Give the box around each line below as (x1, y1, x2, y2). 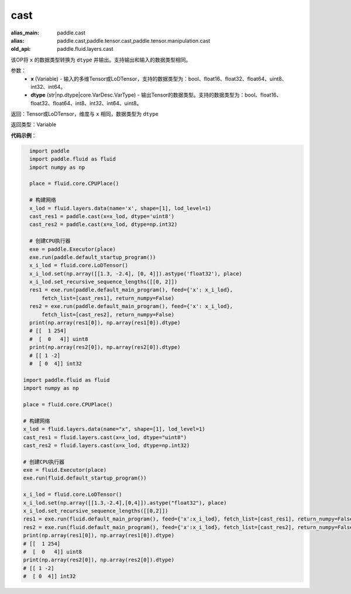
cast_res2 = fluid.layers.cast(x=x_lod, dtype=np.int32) (23, 442, 190, 448)
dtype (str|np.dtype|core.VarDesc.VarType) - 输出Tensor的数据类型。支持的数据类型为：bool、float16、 (30, 91, 282, 99)
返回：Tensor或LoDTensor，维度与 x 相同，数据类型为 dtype (11, 110, 159, 118)
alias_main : (11, 29, 39, 36)
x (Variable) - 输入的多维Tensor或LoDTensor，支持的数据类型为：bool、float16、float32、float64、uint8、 (30, 75, 287, 82)
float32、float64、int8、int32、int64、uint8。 (30, 99, 142, 106)
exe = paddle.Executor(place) (29, 246, 116, 253)
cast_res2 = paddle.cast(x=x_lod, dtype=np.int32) (29, 221, 178, 228)
